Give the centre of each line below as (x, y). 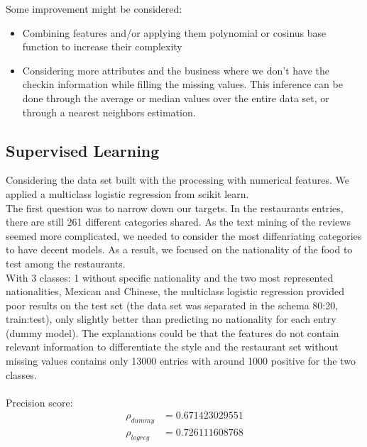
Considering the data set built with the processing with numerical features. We (177, 180)
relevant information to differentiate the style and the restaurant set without (172, 347)
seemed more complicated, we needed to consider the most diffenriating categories (184, 235)
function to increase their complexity (102, 46)
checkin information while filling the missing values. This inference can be (182, 84)
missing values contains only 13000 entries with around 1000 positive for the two (181, 361)
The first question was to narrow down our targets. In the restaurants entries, (175, 208)
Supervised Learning (83, 150)
